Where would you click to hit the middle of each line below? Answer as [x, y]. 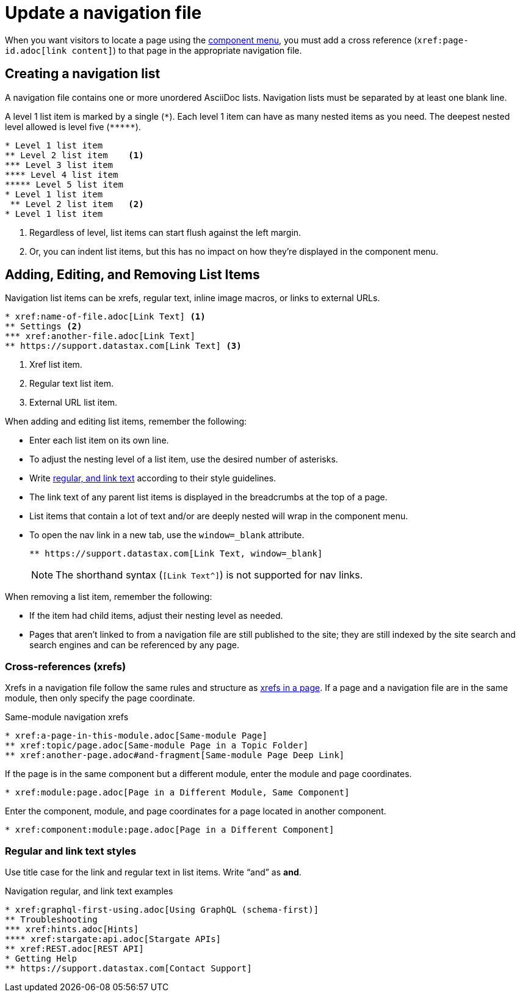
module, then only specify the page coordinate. [100, 698]
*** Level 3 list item [59, 165]
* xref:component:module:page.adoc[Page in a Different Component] [170, 830]
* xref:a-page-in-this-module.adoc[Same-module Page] [136, 736]
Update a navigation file [103, 13]
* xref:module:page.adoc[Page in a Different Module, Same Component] [177, 793]
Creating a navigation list [83, 74]
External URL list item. [74, 403]
